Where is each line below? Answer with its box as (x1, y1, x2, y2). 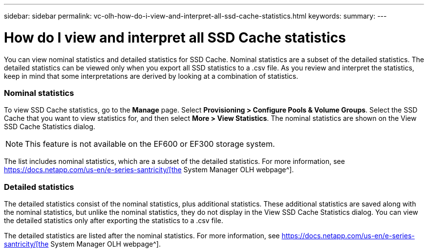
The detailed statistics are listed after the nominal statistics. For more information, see (4, 231, 280, 240)
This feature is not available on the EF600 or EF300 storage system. (25, 139, 275, 149)
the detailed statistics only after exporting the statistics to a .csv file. (4, 216, 223, 225)
